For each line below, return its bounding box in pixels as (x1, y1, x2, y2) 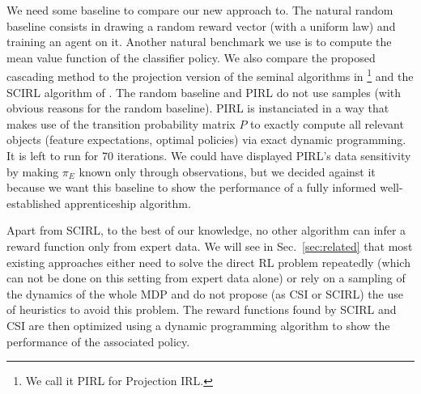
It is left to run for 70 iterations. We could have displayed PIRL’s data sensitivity (6, 147, 411, 163)
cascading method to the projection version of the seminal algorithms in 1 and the (6, 66, 414, 85)
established (6, 194, 62, 211)
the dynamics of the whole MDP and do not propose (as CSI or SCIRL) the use (6, 285, 403, 302)
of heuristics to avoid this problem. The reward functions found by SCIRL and (6, 301, 397, 318)
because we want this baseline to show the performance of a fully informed (6, 179, 376, 196)
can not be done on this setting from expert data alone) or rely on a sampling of (6, 269, 406, 286)
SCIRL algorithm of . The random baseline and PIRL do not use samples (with (6, 83, 402, 100)
